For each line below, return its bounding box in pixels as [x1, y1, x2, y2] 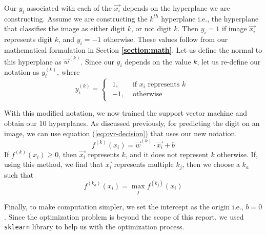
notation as [4, 67, 39, 77]
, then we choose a [182, 159, 240, 169]
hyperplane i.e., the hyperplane [161, 13, 259, 24]
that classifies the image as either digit [4, 23, 125, 34]
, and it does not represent [125, 148, 209, 159]
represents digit [4, 34, 52, 45]
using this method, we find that [4, 159, 104, 169]
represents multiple [114, 159, 174, 169]
